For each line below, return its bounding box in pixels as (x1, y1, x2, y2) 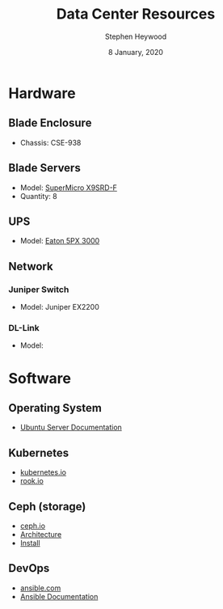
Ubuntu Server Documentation (19, 422, 123, 433)
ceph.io (19, 521, 46, 531)
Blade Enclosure (8, 116, 92, 130)
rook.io (19, 476, 44, 486)
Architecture (19, 529, 62, 539)
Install (19, 538, 40, 548)
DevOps (8, 561, 50, 575)
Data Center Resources (56, 5, 216, 23)
